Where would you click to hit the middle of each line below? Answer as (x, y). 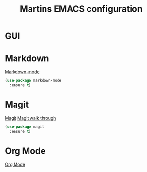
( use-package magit (25, 127)
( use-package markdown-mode (33, 81)
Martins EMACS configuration (81, 9)
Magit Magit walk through (30, 118)
